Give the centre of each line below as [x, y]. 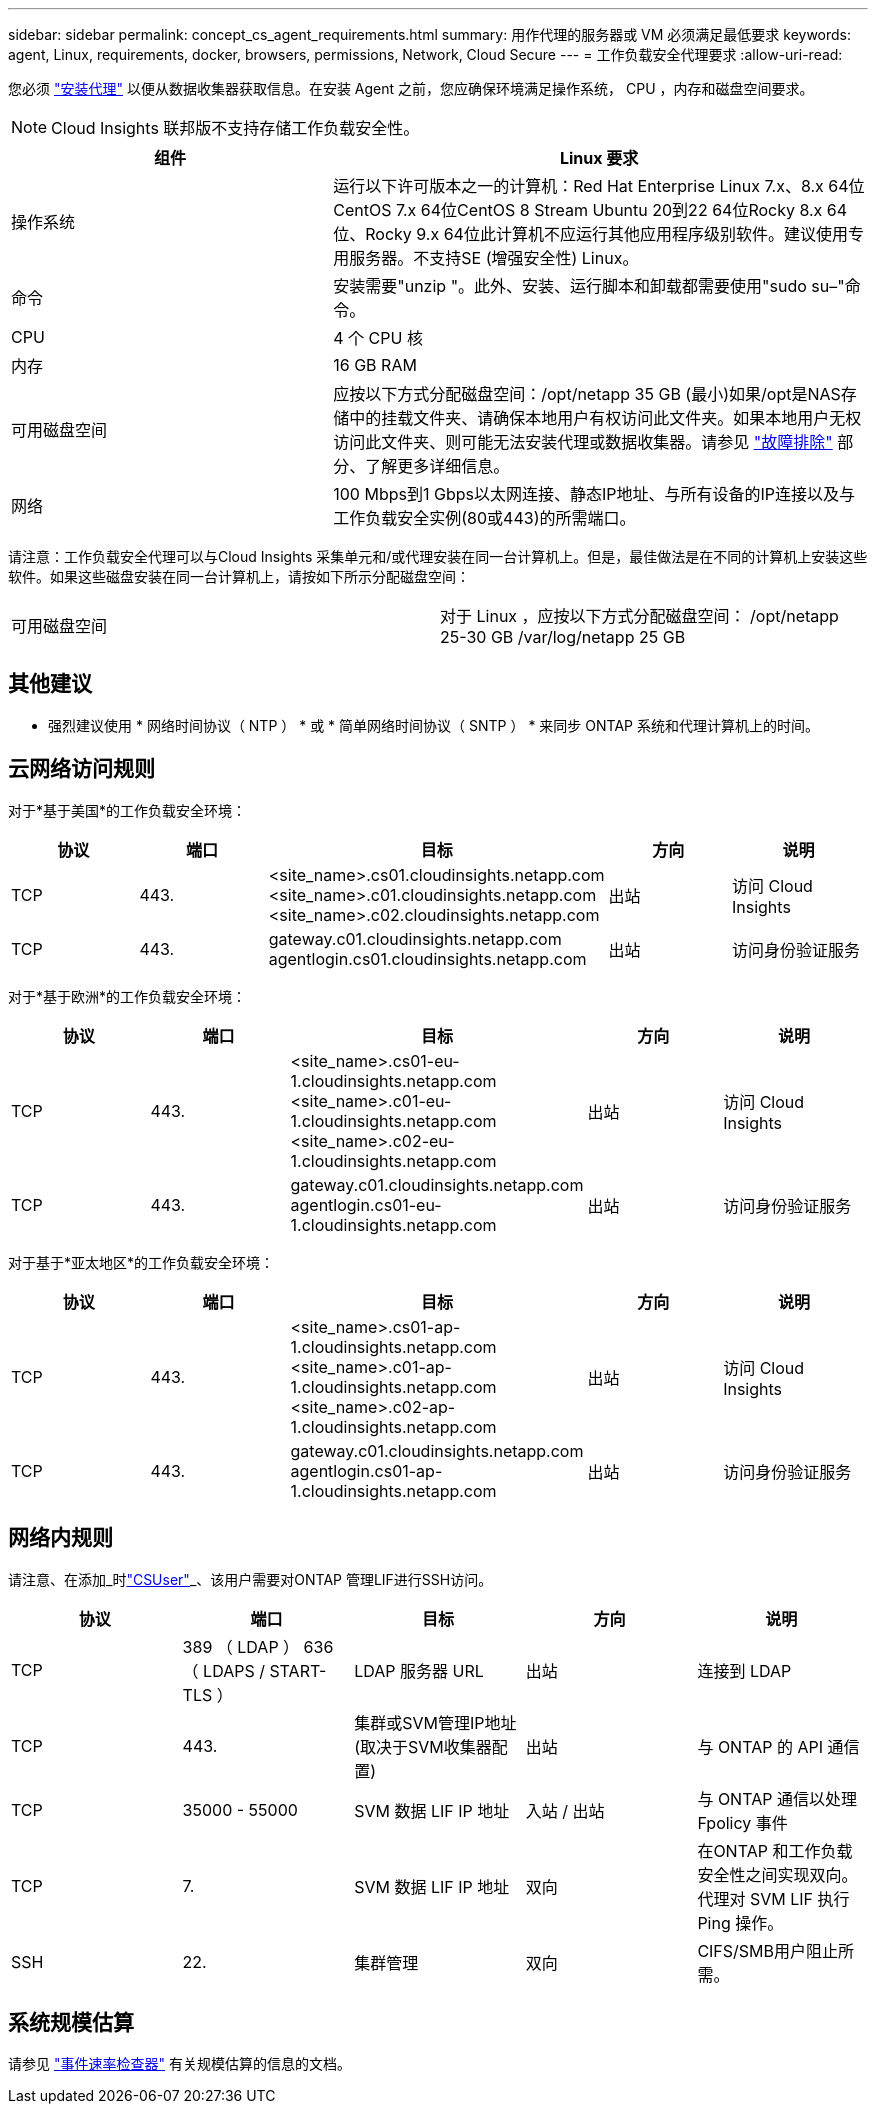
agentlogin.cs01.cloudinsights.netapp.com [427, 958]
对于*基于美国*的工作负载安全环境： [127, 810]
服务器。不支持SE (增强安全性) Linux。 [494, 258]
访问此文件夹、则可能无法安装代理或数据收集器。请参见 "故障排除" [583, 442]
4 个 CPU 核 [378, 338]
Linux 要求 [599, 158]
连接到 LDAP [744, 1670]
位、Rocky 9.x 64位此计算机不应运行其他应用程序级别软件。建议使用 [590, 234]
